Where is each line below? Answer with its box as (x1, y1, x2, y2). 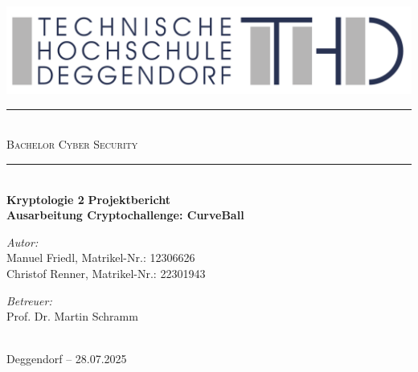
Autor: (6, 233, 39, 250)
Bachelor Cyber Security (6, 136, 138, 153)
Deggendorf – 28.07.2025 (6, 350, 127, 367)
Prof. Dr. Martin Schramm (6, 308, 138, 325)
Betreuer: (6, 292, 52, 309)
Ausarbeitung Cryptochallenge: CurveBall (6, 206, 244, 223)
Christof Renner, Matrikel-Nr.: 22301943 (6, 265, 206, 282)
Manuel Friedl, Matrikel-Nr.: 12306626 (6, 249, 195, 266)
